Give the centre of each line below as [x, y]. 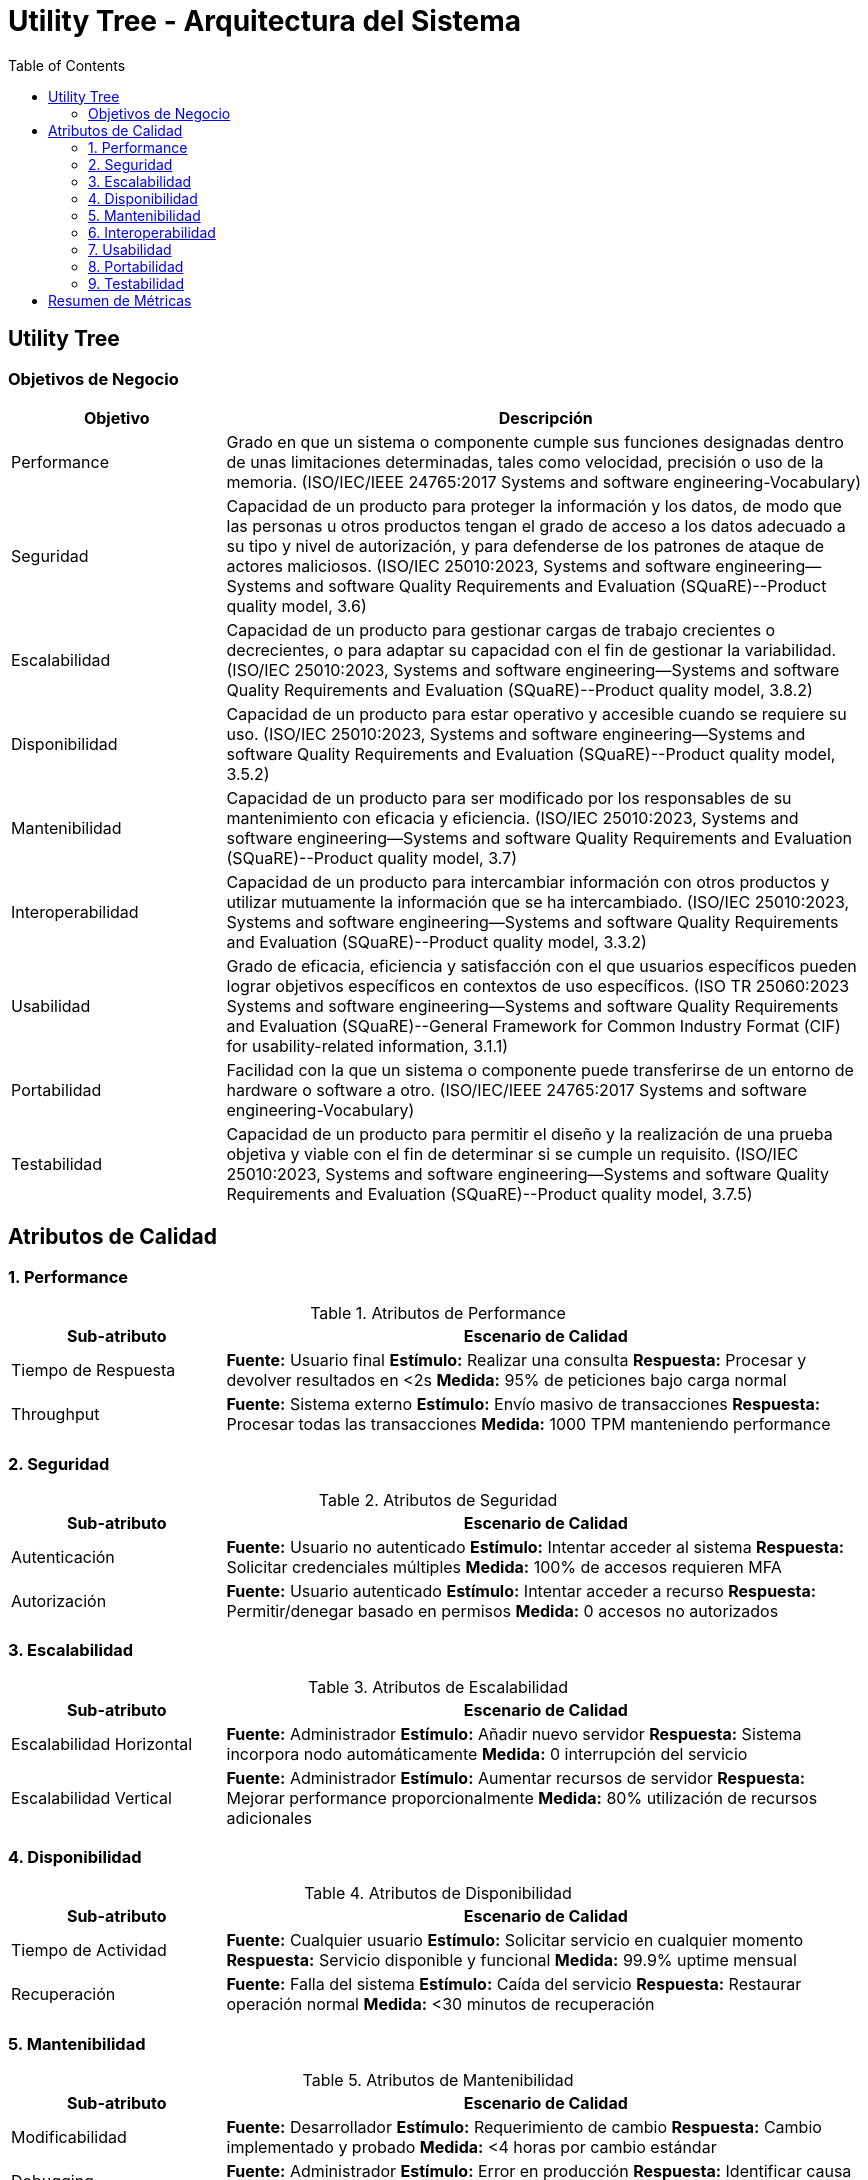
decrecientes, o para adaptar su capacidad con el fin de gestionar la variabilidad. [531, 649]
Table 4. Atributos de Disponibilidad [438, 1893]
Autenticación [63, 1556]
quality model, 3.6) [296, 605]
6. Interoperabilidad [152, 232]
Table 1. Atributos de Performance [438, 1313]
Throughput [55, 1414]
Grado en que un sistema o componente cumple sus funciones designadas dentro [535, 441]
